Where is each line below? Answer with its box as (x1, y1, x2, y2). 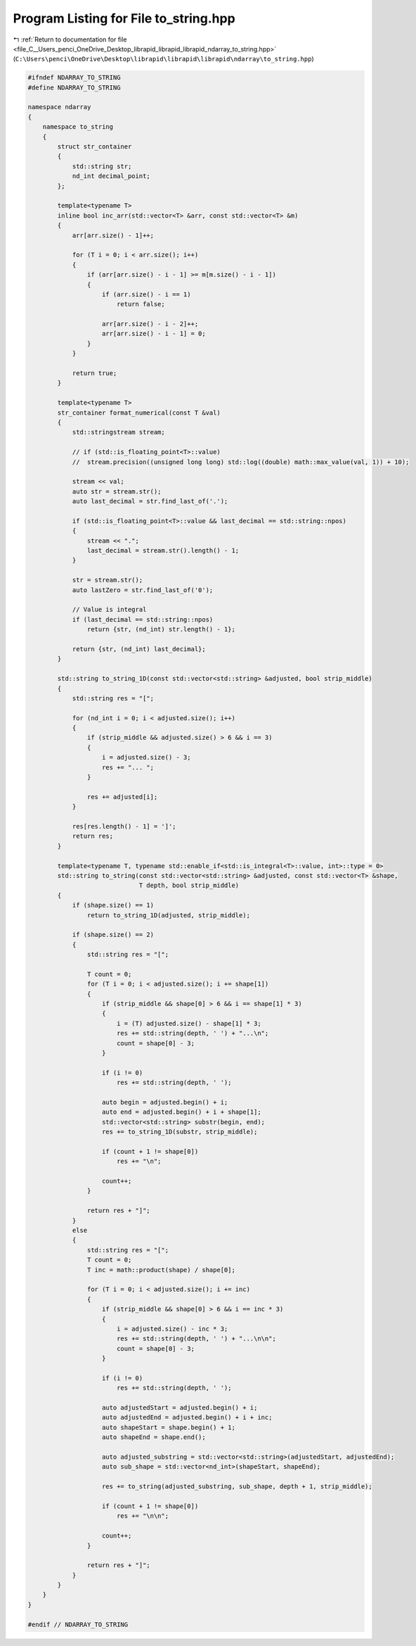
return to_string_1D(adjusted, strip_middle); (86, 911, 251, 919)
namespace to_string (42, 123, 114, 131)
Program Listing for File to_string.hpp (13, 11, 235, 26)
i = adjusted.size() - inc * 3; (116, 1324, 228, 1333)
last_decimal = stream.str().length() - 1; (86, 546, 240, 555)
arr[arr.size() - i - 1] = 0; (102, 329, 207, 338)
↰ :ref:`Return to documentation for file (13, 35, 127, 44)
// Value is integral (72, 605, 147, 614)
